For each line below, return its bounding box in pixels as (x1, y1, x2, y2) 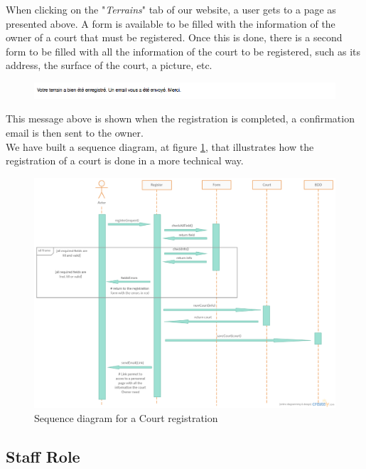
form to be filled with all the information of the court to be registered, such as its (6, 43, 361, 58)
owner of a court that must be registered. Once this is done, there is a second (6, 30, 343, 45)
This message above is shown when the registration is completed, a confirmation (6, 111, 355, 126)
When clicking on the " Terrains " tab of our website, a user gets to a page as (6, 2, 336, 16)
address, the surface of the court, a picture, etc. (6, 58, 212, 73)
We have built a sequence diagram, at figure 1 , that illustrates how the (6, 139, 314, 154)
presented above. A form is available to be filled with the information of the (6, 16, 335, 31)
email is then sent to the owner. (6, 125, 144, 140)
